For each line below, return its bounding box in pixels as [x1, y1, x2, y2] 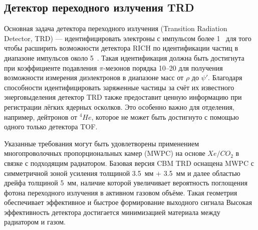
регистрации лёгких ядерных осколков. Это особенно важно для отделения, [4, 101, 234, 112]
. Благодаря [208, 72, 242, 83]
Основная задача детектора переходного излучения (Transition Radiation [4, 23, 227, 34]
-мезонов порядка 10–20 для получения [103, 62, 223, 73]
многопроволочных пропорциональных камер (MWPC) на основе [4, 148, 205, 158]
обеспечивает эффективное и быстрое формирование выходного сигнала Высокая [4, 197, 252, 207]
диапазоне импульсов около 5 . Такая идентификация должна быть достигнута [4, 52, 244, 63]
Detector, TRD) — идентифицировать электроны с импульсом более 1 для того [4, 33, 251, 43]
